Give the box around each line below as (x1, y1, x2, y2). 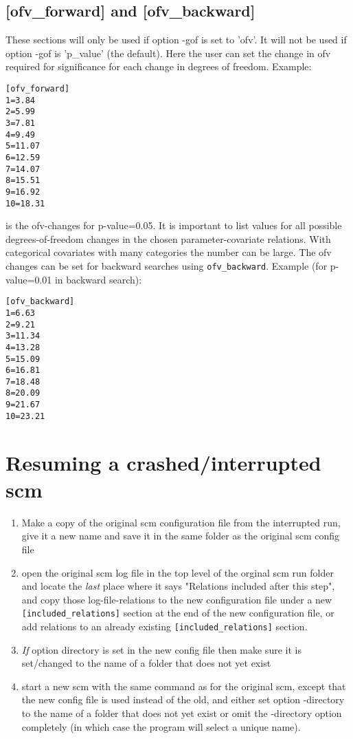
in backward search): (54, 272, 142, 286)
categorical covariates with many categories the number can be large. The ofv (5, 245, 332, 259)
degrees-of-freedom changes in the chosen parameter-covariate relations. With (5, 231, 331, 246)
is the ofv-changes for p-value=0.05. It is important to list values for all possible (5, 218, 342, 233)
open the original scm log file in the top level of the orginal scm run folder (21, 565, 334, 579)
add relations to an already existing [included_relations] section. (21, 619, 308, 633)
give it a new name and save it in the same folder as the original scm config (21, 528, 340, 543)
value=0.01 (5, 272, 52, 286)
